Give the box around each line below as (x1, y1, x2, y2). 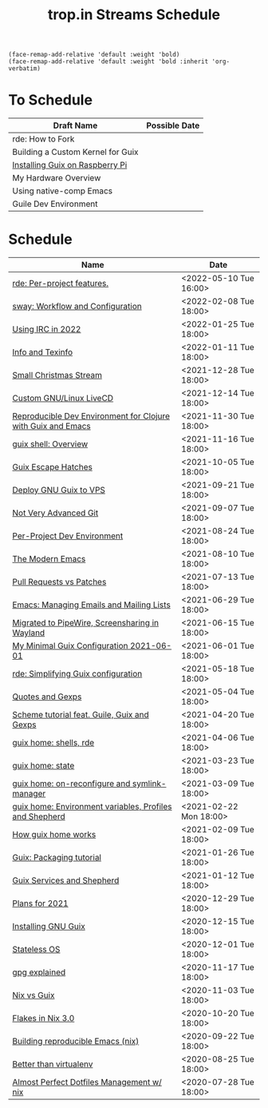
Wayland (12, 627, 45, 638)
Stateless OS (12, 944, 61, 955)
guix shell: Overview (12, 439, 89, 450)
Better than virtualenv (12, 1058, 93, 1070)
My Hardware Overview (12, 173, 101, 184)
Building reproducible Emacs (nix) (12, 1036, 140, 1047)
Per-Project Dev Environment (12, 530, 124, 542)
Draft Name (53, 120, 98, 131)
